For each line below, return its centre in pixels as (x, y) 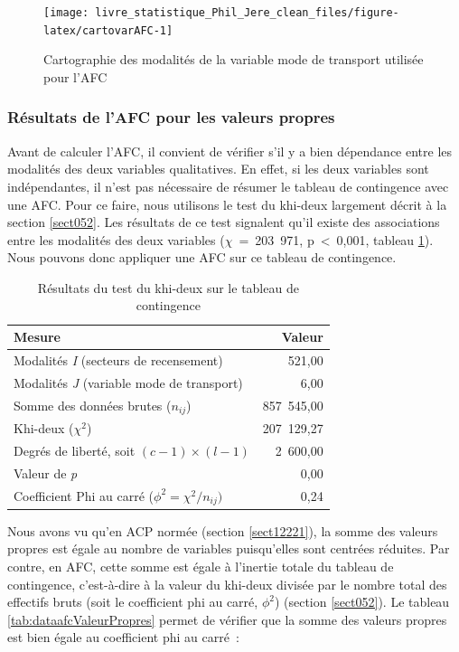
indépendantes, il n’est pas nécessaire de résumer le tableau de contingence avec (228, 186)
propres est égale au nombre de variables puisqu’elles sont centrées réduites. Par (229, 548)
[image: (66, 13)
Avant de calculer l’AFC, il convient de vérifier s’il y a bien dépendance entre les (230, 151)
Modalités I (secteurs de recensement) (118, 359)
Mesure (37, 337)
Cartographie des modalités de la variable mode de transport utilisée (234, 59)
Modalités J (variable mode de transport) (128, 382)
